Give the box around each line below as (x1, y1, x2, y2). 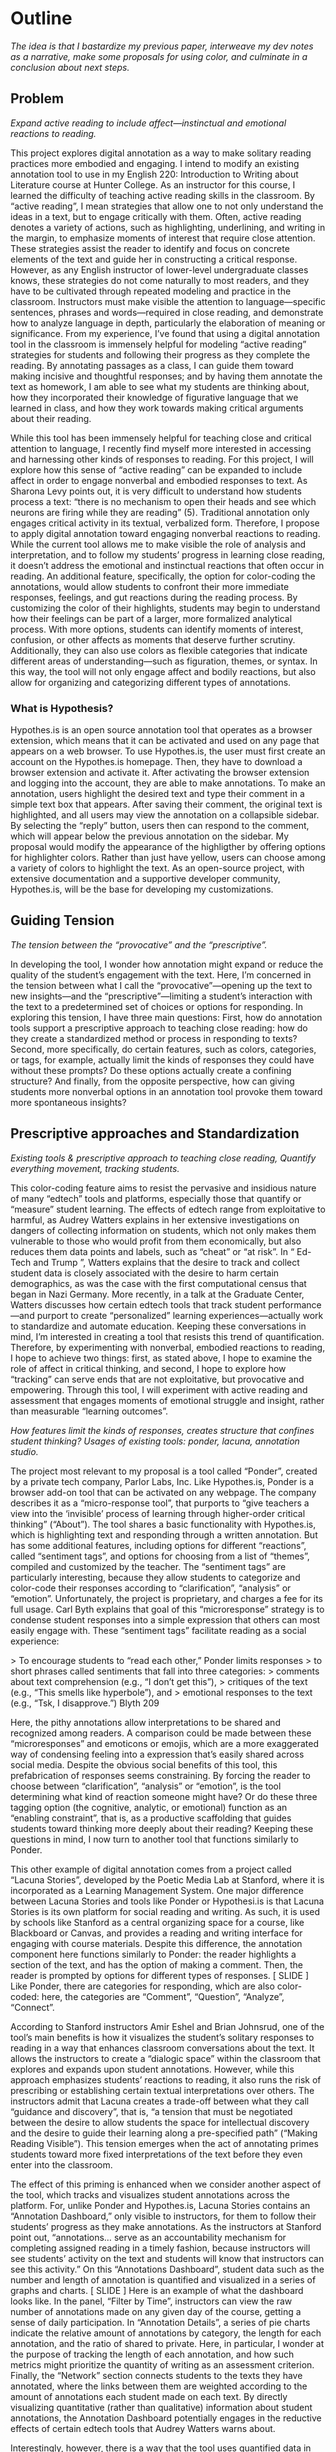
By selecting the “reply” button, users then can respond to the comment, (10, 820, 310, 832)
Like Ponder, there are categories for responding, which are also (10, 1980, 275, 1992)
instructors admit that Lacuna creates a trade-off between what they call (10, 2095, 310, 2107)
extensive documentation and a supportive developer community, (10, 873, 281, 885)
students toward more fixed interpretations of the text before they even (10, 2148, 303, 2160)
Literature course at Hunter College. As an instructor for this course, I (10, 178, 296, 191)
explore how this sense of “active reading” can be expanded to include (10, 463, 303, 476)
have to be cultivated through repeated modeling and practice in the (10, 285, 292, 297)
